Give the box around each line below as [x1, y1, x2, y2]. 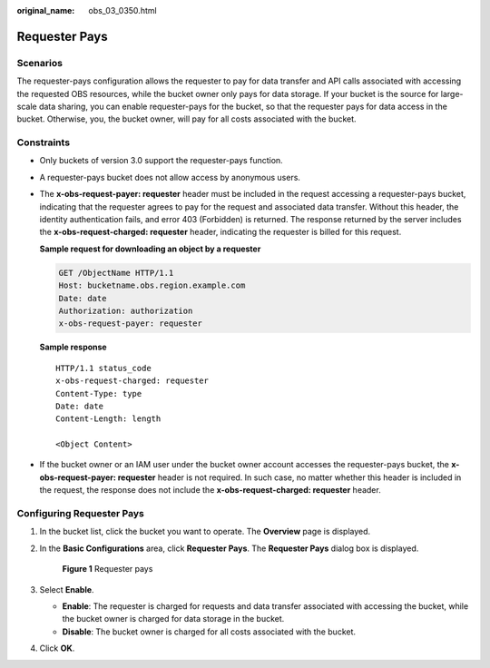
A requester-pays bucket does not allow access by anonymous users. [39, 172, 301, 182]
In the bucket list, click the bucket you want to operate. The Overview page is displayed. [39, 526, 371, 537]
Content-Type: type [55, 388, 142, 398]
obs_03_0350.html [88, 5, 158, 15]
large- [440, 88, 464, 99]
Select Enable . [39, 584, 94, 594]
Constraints [16, 136, 71, 149]
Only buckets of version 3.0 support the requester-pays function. [39, 155, 283, 166]
